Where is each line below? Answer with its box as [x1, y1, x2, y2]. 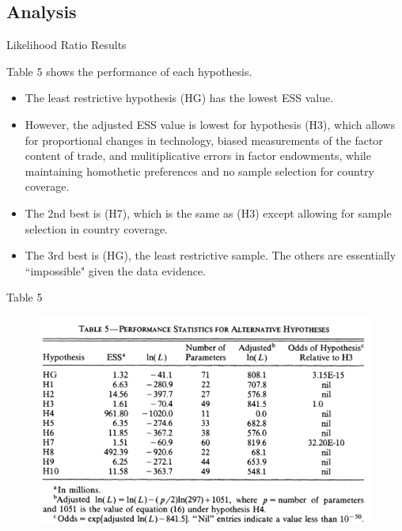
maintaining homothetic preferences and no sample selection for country [25, 162, 374, 179]
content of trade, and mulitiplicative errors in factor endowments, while [25, 147, 371, 164]
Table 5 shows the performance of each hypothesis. [6, 63, 252, 79]
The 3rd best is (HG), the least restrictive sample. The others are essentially [25, 247, 396, 264]
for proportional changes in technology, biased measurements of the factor [25, 131, 383, 148]
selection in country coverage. [25, 220, 168, 237]
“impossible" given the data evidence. [25, 262, 207, 279]
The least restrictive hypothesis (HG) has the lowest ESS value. [25, 89, 334, 106]
